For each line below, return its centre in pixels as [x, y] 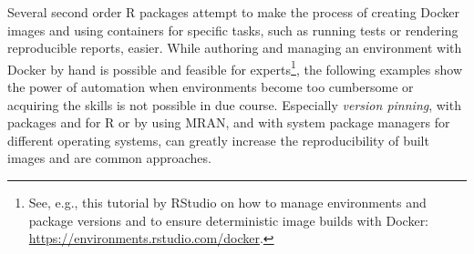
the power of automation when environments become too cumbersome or [211, 87]
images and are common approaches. [109, 158]
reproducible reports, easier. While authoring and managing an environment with [235, 48]
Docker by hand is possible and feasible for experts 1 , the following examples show [235, 67]
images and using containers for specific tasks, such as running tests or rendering [233, 30]
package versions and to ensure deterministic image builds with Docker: [229, 220]
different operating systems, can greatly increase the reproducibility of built [218, 140]
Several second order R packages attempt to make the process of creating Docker [233, 12]
